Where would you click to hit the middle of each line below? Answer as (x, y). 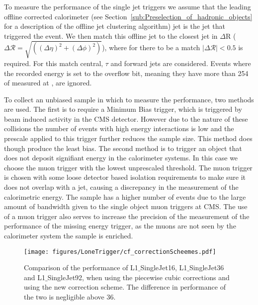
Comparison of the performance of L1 (81, 267)
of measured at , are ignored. (48, 83)
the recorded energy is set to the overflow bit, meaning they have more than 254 (126, 73)
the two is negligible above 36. (70, 297)
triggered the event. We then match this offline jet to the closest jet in (111, 36)
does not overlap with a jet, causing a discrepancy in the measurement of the (121, 187)
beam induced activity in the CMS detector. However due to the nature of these (126, 118)
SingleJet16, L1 (164, 267)
